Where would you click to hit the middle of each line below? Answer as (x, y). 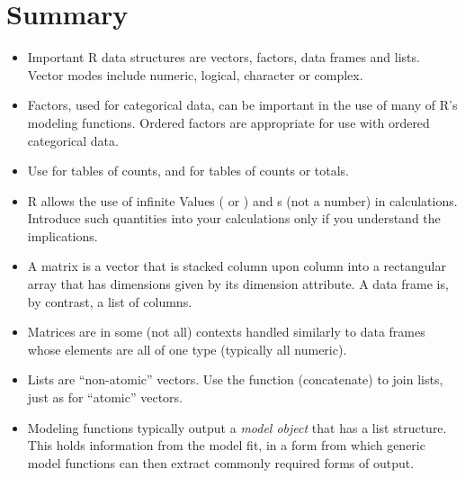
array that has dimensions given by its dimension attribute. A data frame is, (238, 284)
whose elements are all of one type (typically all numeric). (187, 349)
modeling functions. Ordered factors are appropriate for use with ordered (228, 122)
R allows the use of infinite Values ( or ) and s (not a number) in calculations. (242, 200)
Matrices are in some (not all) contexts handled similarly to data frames (226, 332)
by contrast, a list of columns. (110, 301)
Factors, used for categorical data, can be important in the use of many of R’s (242, 105)
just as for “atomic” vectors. (105, 397)
